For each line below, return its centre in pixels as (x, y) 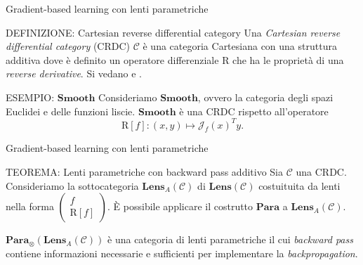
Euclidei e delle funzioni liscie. (71, 111)
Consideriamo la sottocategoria (72, 185)
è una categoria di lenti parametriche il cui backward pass (230, 239)
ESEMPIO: (30, 97)
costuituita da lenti (299, 185)
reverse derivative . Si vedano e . (74, 73)
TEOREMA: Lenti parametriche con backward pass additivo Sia (145, 172)
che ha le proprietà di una (288, 59)
